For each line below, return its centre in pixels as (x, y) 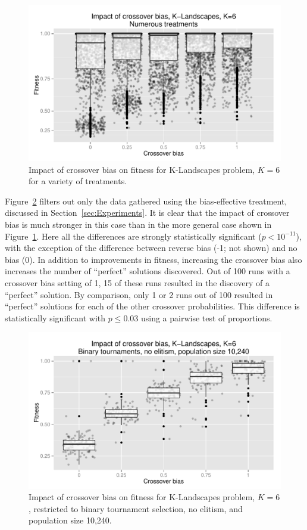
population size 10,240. (70, 520)
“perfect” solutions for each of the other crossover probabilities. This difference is (152, 306)
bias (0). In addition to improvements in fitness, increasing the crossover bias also (153, 259)
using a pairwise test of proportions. (206, 317)
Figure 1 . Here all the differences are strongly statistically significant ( (133, 236)
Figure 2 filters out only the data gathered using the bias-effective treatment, (146, 201)
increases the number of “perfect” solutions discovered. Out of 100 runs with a (148, 271)
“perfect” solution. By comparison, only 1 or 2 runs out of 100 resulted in (139, 294)
